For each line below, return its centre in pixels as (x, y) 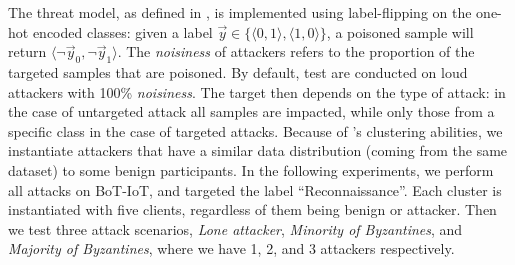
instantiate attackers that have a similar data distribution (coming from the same (258, 150)
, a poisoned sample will (400, 31)
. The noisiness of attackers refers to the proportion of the (296, 51)
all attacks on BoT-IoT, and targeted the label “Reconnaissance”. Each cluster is (255, 189)
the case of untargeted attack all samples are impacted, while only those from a (251, 111)
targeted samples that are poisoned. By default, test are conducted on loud (238, 71)
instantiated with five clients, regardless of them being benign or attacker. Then (252, 209)
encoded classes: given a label (122, 31)
